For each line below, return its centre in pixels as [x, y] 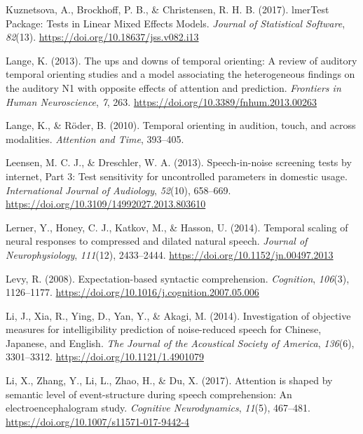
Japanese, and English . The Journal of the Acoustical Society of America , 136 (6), [180, 343]
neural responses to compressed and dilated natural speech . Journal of [157, 241]
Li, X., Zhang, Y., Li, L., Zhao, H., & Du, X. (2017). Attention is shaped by [169, 380]
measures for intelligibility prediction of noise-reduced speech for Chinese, [164, 329]
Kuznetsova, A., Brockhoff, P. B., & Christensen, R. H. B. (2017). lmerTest [167, 9]
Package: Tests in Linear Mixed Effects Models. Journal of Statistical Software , [176, 23]
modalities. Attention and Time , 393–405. [95, 138]
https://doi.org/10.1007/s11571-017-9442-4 [97, 421]
